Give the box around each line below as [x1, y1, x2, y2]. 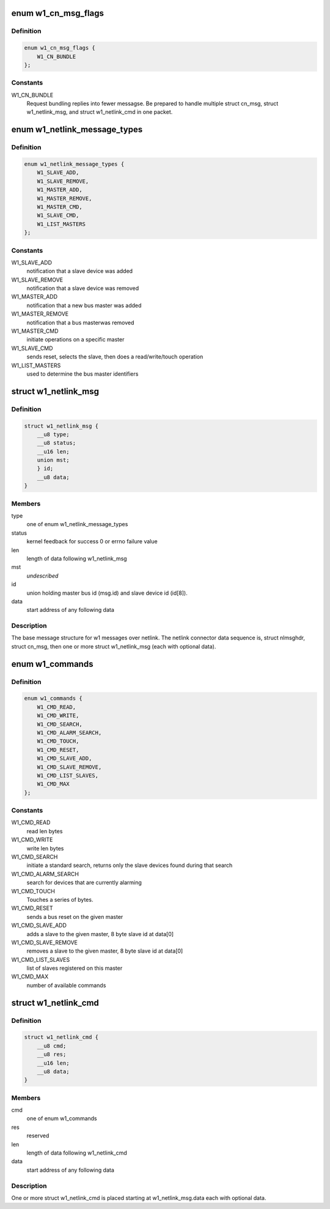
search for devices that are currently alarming [26, 879, 142, 887]
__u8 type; [37, 431, 70, 437]
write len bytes [26, 844, 64, 852]
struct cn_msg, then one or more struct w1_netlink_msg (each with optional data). [11, 642, 216, 650]
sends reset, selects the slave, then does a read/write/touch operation [26, 353, 204, 360]
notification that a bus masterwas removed [26, 319, 134, 326]
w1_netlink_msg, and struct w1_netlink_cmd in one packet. [26, 108, 173, 116]
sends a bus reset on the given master [26, 913, 123, 920]
